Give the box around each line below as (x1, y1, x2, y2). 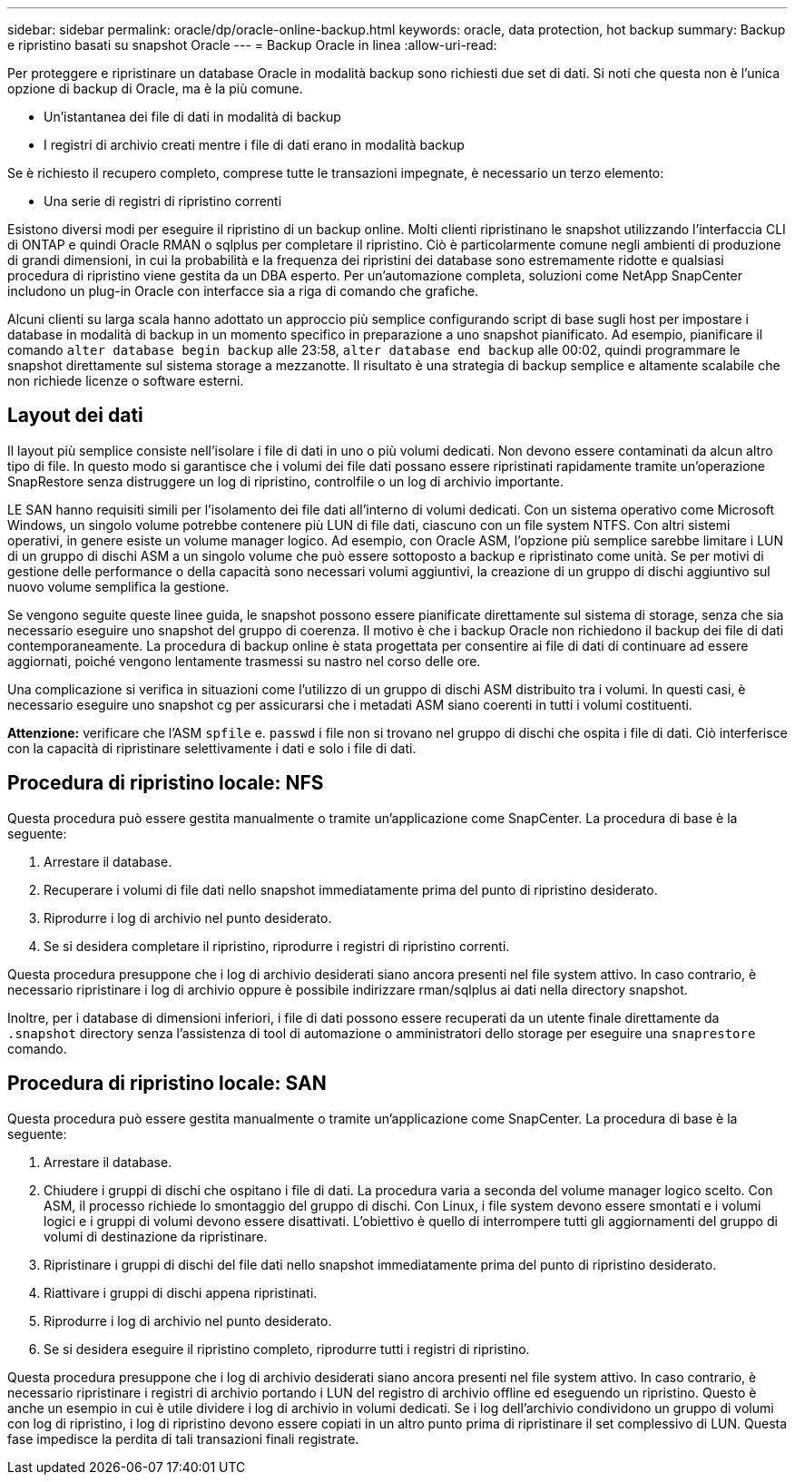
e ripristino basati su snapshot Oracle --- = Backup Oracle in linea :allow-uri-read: (7, 37, 497, 53)
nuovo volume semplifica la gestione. (7, 578, 230, 594)
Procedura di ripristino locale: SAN (7, 1072, 327, 1095)
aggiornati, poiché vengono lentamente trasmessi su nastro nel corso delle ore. (7, 653, 481, 669)
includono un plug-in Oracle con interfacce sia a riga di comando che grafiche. (7, 283, 479, 299)
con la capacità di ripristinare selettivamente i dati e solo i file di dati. (7, 740, 417, 756)
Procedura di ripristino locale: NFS (7, 771, 324, 795)
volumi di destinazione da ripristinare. (44, 1228, 268, 1244)
